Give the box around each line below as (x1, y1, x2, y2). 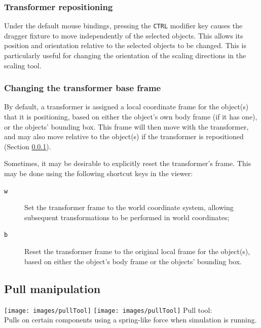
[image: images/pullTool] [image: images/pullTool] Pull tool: (4, 304, 212, 315)
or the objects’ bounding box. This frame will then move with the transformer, (4, 121, 249, 132)
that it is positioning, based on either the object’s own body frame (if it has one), (4, 111, 257, 122)
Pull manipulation (4, 280, 101, 296)
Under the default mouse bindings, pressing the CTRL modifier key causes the (4, 20, 243, 31)
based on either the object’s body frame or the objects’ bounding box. (24, 256, 242, 266)
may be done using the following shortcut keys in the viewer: (4, 168, 193, 179)
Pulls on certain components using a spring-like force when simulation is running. (4, 314, 257, 325)
